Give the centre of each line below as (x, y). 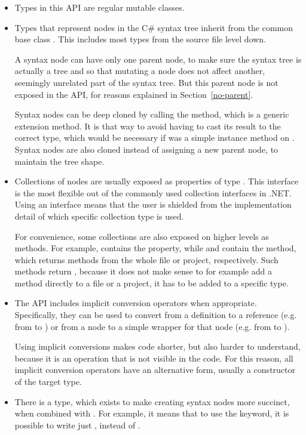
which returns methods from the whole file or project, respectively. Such (146, 259)
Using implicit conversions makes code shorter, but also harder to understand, (157, 346)
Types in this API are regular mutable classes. (100, 7)
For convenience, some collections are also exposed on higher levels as (142, 236)
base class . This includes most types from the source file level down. (140, 39)
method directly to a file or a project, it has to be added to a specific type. (152, 283)
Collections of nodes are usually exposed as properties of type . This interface (157, 181)
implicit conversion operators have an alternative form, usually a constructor (155, 370)
